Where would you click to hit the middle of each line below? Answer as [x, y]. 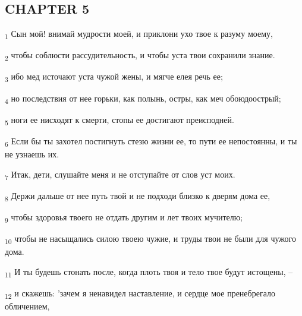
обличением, [27, 306]
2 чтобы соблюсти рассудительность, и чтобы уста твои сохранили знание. [140, 56]
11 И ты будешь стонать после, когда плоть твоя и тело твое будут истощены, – [149, 272]
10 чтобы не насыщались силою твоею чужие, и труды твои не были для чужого [150, 239]
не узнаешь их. [32, 154]
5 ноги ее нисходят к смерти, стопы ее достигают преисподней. [119, 120]
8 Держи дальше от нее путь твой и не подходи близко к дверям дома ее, [138, 196]
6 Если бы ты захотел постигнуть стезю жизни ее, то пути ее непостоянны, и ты [151, 141]
